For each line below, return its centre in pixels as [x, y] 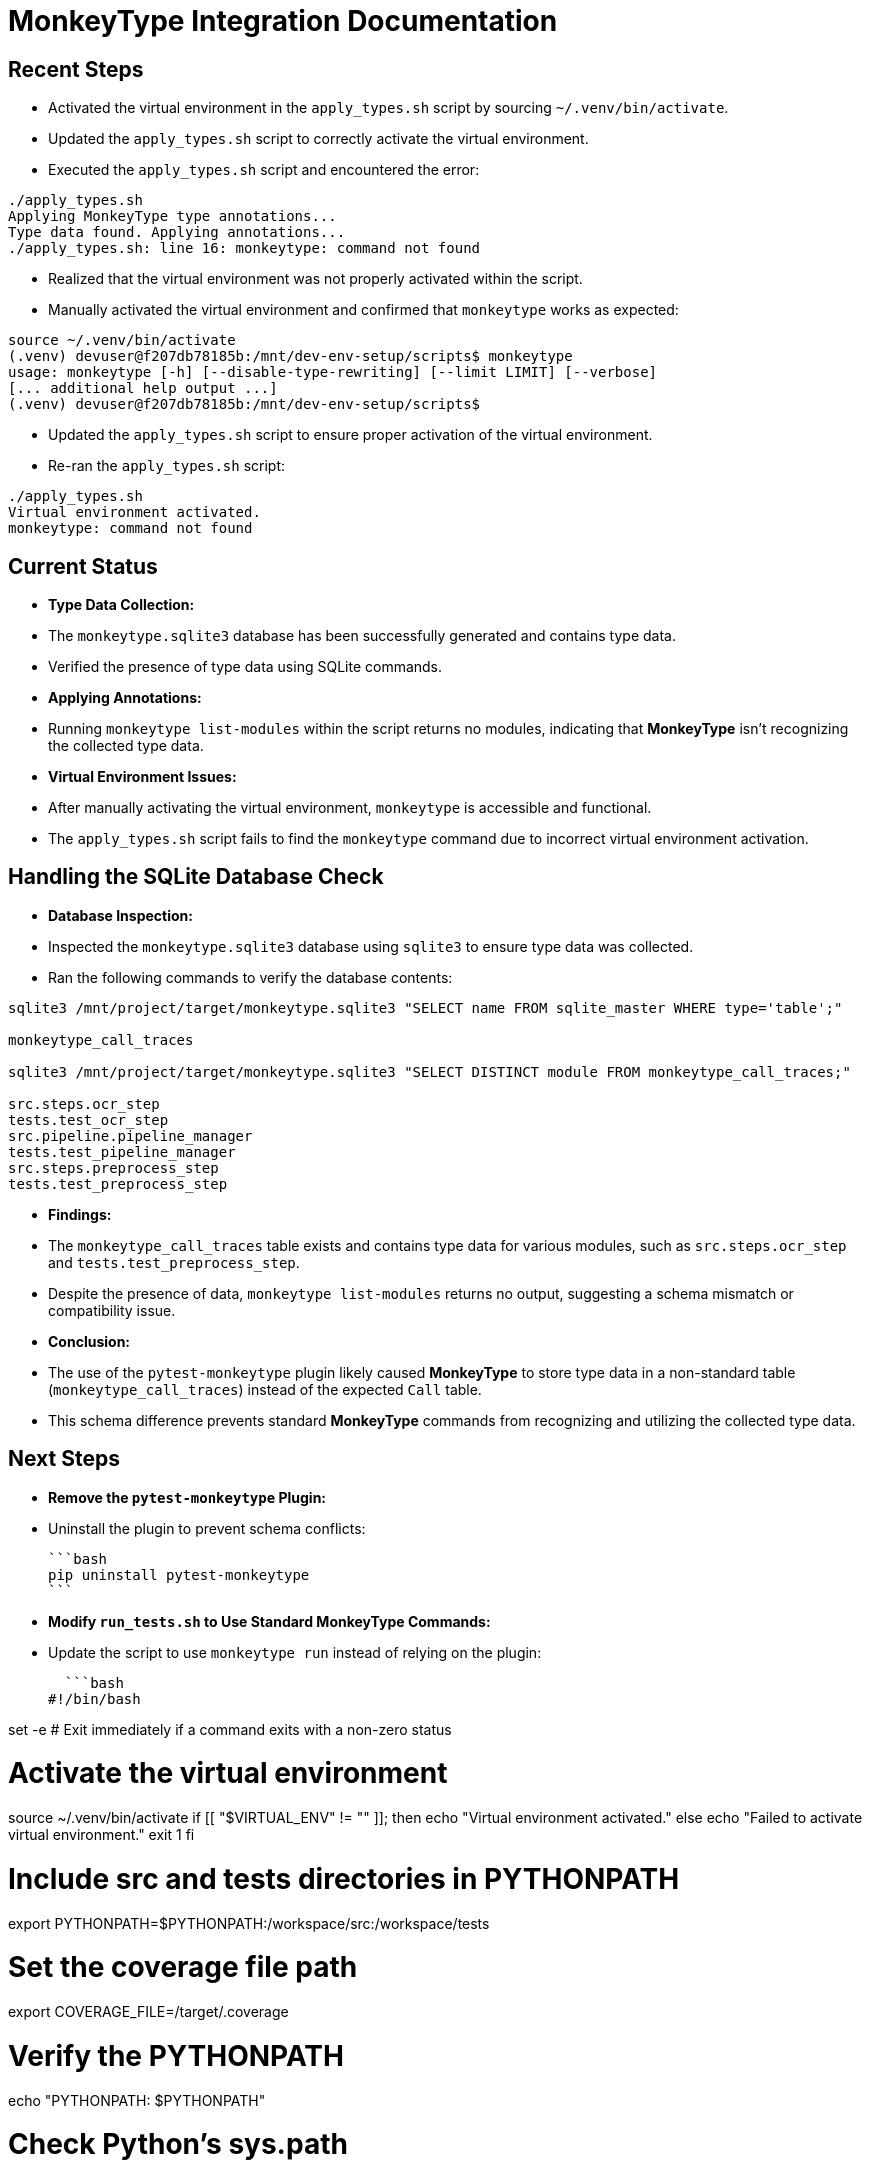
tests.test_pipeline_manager [122, 1151]
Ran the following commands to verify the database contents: [250, 977]
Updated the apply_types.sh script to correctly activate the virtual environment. [318, 139]
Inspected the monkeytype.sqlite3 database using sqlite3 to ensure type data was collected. [371, 946]
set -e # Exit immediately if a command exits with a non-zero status [230, 1729]
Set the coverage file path [183, 1967]
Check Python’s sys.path [178, 2144]
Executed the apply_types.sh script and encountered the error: [264, 170]
